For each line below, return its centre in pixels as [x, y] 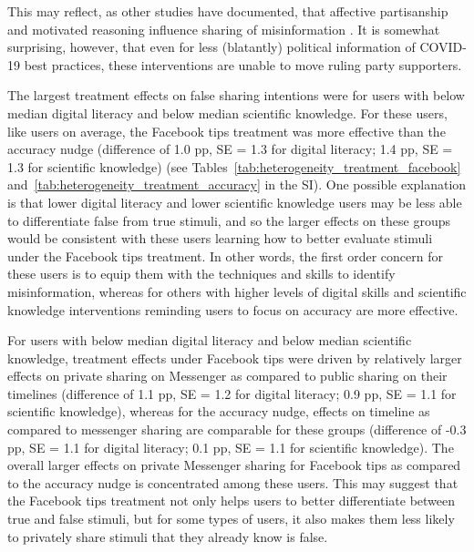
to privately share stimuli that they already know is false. [168, 536]
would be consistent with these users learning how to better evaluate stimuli [220, 238]
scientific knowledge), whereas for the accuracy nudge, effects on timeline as [219, 411]
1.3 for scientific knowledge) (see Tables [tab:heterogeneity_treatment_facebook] [234, 166]
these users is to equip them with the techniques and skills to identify [201, 274]
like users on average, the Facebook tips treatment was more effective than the [227, 131]
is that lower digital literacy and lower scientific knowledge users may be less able [235, 202]
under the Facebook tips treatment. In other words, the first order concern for [225, 256]
